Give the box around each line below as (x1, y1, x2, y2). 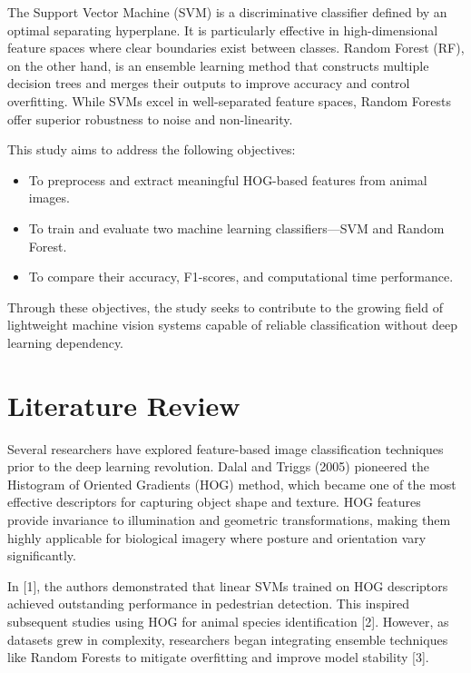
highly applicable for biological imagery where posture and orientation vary (7, 528, 427, 547)
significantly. (7, 546, 76, 565)
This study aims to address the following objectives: (7, 140, 296, 159)
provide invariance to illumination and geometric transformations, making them (7, 510, 451, 529)
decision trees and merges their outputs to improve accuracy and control (7, 74, 410, 93)
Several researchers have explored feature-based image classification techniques (7, 439, 444, 458)
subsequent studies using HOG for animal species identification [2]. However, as (7, 611, 449, 630)
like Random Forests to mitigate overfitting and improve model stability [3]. (7, 648, 429, 667)
